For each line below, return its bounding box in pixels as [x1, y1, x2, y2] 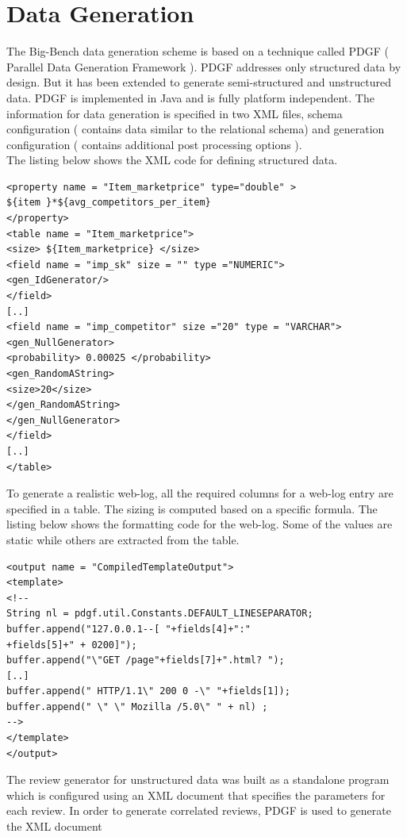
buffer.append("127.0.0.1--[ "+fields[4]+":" [6, 623, 251, 635]
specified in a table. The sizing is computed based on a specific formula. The [6, 500, 378, 516]
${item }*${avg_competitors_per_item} [6, 197, 211, 209]
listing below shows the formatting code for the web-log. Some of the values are [6, 516, 393, 532]
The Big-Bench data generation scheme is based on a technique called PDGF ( [6, 43, 389, 60]
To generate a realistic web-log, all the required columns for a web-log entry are [6, 485, 394, 501]
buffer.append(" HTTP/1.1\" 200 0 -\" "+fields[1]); [6, 685, 290, 697]
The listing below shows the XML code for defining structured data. [6, 152, 338, 168]
